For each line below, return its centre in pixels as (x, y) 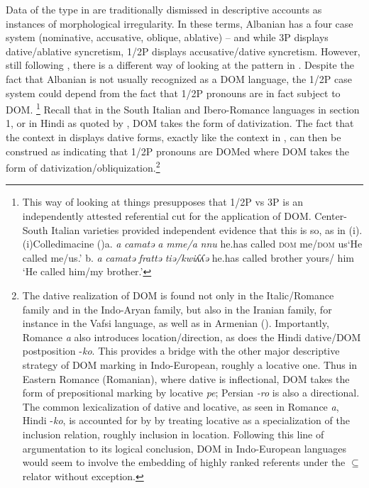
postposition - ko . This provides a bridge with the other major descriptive (181, 351)
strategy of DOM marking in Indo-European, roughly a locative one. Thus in (190, 364)
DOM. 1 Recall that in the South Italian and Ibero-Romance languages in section (183, 108)
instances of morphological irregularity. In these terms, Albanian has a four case (180, 23)
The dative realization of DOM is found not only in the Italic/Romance (178, 295)
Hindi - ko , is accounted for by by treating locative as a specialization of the (186, 420)
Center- (331, 216)
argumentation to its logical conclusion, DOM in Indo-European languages (184, 448)
